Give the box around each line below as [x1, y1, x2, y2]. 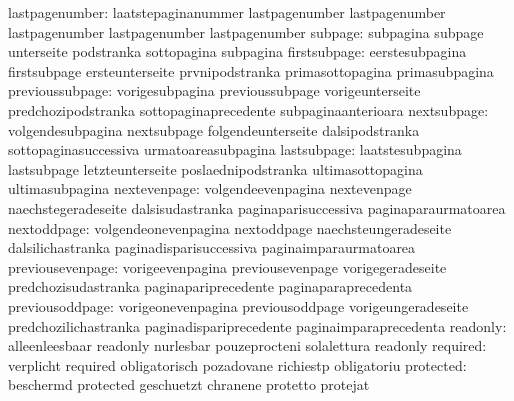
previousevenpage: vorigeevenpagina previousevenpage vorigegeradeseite [8, 256, 447, 277]
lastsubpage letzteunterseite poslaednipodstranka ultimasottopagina [8, 158, 423, 179]
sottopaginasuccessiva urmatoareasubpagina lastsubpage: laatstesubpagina [8, 139, 462, 160]
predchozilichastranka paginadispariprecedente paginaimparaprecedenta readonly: [8, 315, 507, 336]
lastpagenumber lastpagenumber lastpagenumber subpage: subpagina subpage [8, 21, 484, 42]
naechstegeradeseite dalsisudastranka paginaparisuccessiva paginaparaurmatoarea [8, 197, 506, 218]
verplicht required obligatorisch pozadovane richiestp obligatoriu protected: [8, 354, 467, 375]
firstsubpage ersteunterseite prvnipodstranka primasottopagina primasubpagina [8, 60, 494, 81]
